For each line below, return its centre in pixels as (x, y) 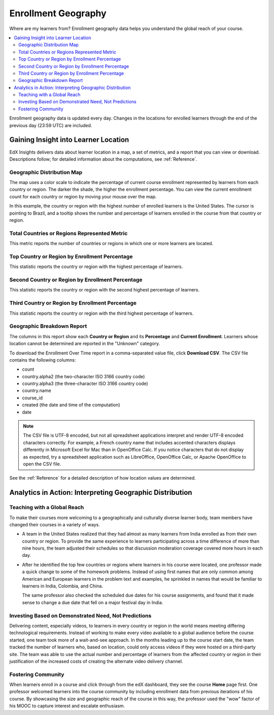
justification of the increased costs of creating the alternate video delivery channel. (96, 661)
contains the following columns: (43, 360)
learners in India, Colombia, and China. (63, 586)
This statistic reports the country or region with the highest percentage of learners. (96, 266)
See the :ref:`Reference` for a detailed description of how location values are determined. (103, 478)
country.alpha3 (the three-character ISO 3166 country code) (85, 383)
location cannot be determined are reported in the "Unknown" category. (85, 344)
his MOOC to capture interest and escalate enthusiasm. (67, 706)
